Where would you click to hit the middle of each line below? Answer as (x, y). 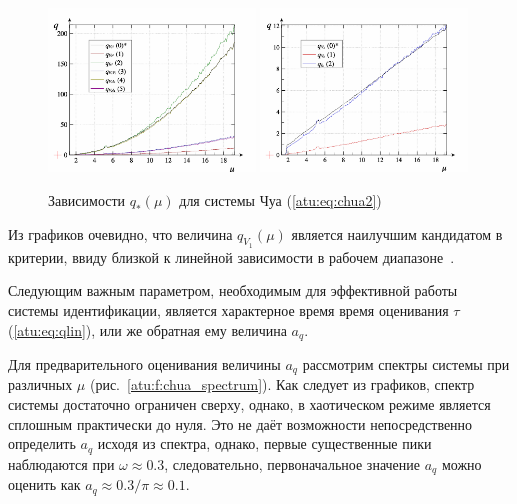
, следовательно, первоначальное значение (292, 463)
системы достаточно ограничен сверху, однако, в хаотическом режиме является (249, 404)
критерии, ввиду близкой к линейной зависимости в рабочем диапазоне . (231, 256)
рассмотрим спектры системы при (406, 364)
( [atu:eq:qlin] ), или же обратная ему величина (147, 329)
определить (42, 443)
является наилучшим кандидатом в (397, 233)
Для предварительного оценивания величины (144, 364)
